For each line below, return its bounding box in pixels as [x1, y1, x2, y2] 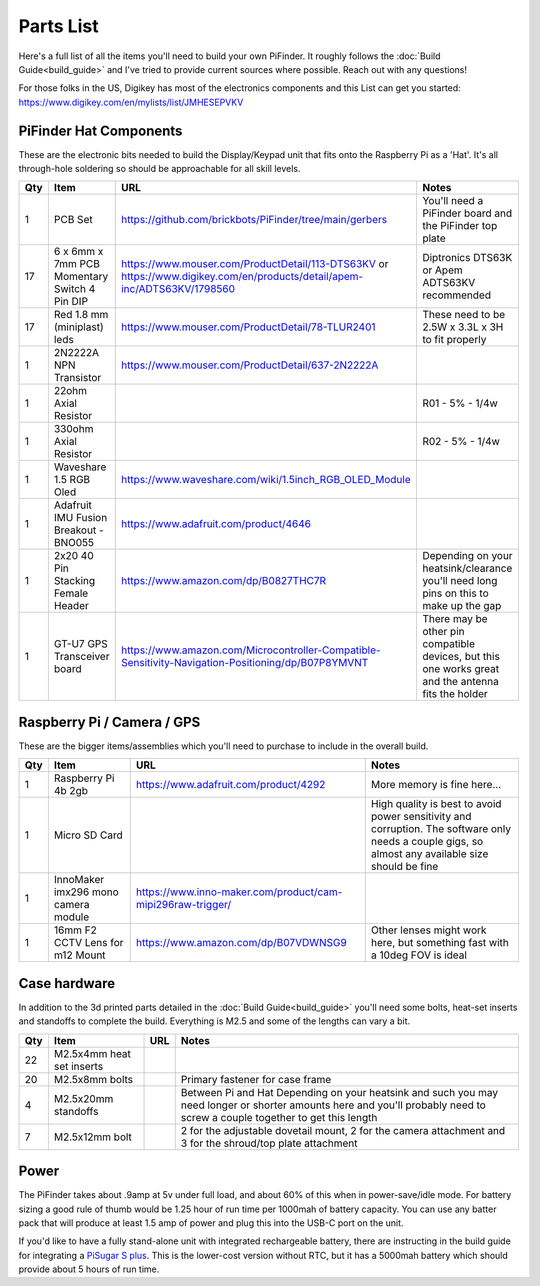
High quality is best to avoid [370, 797, 502, 811]
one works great [421, 662, 500, 676]
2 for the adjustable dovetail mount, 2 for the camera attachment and [180, 1123, 506, 1137]
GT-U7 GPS [53, 637, 109, 651]
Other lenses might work [370, 923, 487, 937]
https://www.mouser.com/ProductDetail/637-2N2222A [120, 358, 379, 372]
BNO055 [53, 536, 95, 550]
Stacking [53, 574, 96, 588]
